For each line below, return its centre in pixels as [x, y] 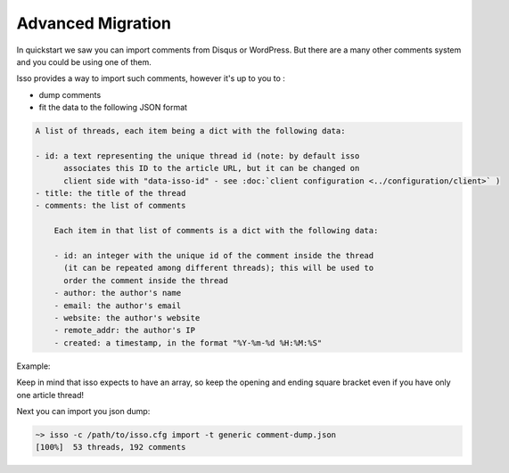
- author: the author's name [118, 293]
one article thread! [50, 395]
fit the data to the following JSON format [113, 108]
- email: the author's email [118, 306]
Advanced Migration [94, 23]
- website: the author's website [127, 318]
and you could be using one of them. [84, 61]
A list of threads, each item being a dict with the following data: [190, 131]
